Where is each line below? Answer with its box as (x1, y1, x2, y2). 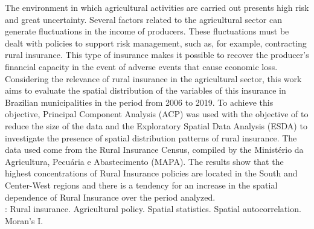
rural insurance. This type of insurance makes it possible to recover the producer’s (5, 48, 309, 61)
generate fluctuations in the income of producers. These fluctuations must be (5, 25, 289, 37)
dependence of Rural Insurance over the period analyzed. (5, 190, 216, 203)
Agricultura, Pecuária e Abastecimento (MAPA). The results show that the (5, 155, 284, 167)
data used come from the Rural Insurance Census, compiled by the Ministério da (5, 143, 304, 156)
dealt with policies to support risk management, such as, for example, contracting (5, 36, 307, 49)
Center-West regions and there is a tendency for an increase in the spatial (5, 178, 278, 191)
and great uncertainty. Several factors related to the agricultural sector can (5, 13, 282, 25)
